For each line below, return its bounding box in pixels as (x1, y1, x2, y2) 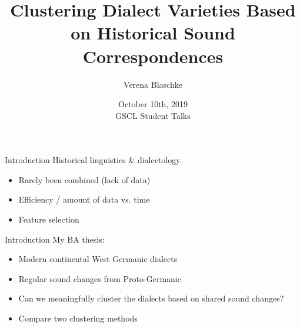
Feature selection (18, 213, 79, 226)
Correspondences (82, 44, 224, 68)
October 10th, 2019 (118, 98, 188, 110)
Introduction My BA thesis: (5, 233, 105, 245)
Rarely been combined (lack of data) (18, 173, 151, 185)
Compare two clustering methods (18, 312, 138, 324)
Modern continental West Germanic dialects (18, 253, 178, 265)
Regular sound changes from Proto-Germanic (18, 272, 181, 284)
